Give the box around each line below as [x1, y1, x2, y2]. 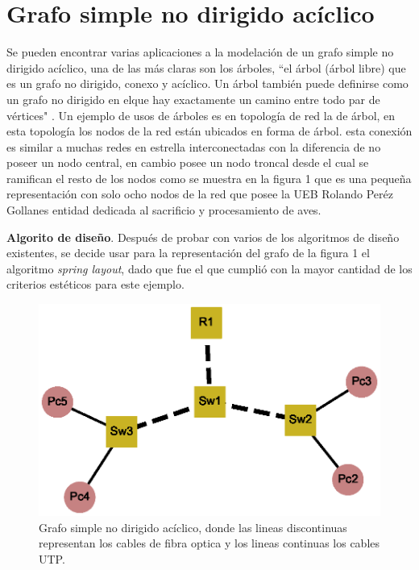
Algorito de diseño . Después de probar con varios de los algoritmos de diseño [6, 228, 400, 245]
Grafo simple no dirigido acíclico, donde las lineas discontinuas [39, 518, 347, 535]
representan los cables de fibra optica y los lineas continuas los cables [39, 535, 380, 551]
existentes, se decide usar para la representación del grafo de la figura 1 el [6, 244, 370, 261]
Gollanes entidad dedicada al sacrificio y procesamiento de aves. [6, 202, 322, 218]
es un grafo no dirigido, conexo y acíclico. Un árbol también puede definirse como [6, 75, 409, 92]
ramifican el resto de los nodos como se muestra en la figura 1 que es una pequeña [6, 169, 412, 186]
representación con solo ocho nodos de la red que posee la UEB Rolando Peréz [6, 185, 393, 202]
